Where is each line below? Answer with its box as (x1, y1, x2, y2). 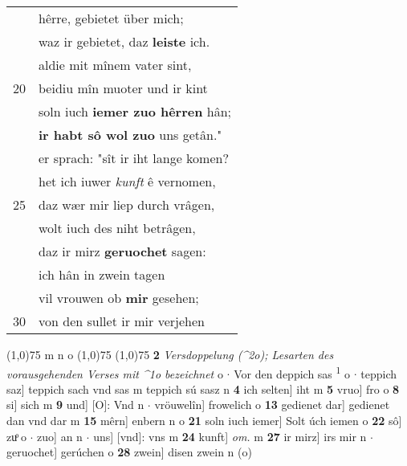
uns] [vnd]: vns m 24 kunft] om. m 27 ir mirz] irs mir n (93, 427, 367, 444)
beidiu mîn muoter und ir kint (39, 79, 208, 97)
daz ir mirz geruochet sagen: (39, 242, 206, 260)
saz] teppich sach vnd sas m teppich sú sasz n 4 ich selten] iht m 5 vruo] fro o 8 (6, 380, 400, 397)
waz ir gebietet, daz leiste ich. (39, 32, 210, 51)
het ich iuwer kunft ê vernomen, (39, 172, 216, 190)
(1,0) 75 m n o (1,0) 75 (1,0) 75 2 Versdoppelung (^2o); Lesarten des (6, 346, 334, 362)
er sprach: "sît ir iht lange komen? (39, 149, 229, 167)
